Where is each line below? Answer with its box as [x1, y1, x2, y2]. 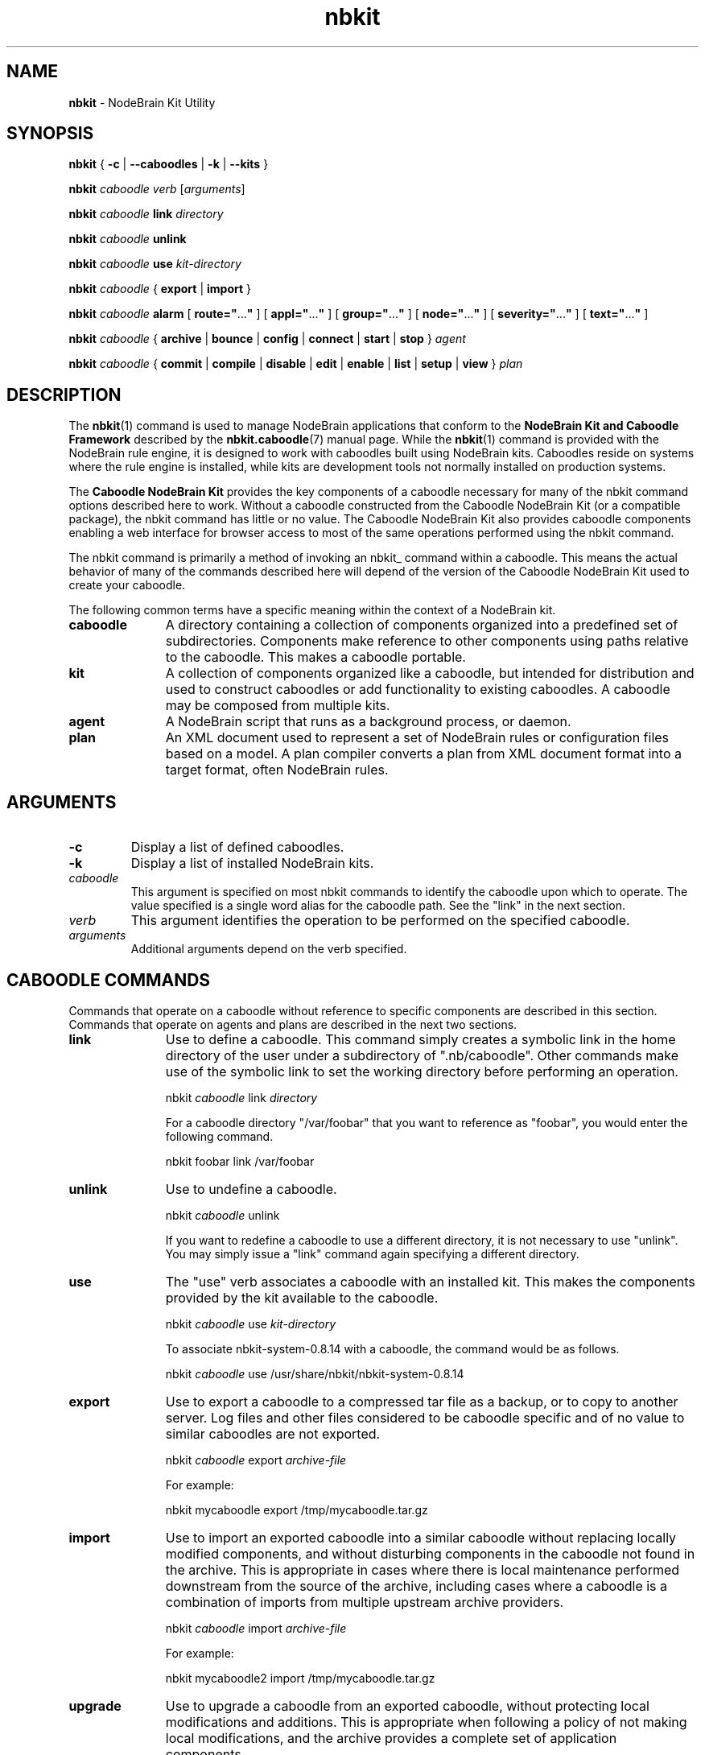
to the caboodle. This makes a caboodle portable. [165, 649, 466, 666]
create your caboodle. [68, 578, 186, 593]
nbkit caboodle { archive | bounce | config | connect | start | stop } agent [68, 332, 466, 346]
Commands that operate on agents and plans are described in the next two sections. [68, 1017, 517, 1031]
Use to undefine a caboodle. [165, 1180, 337, 1197]
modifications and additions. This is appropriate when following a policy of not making [165, 1713, 687, 1730]
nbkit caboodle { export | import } [68, 282, 252, 296]
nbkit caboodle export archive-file [165, 1452, 347, 1467]
